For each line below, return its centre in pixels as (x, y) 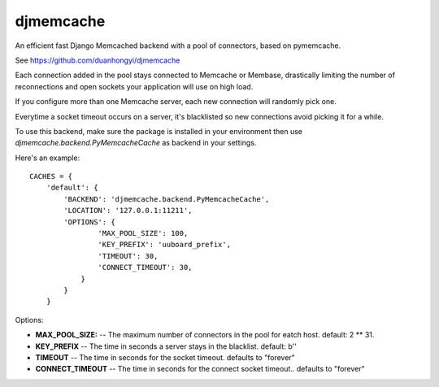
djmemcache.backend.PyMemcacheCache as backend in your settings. (136, 143)
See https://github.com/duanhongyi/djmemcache (98, 60)
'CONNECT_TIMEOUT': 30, (145, 267)
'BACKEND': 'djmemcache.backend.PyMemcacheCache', (167, 199)
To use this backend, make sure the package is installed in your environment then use (159, 131)
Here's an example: (48, 158)
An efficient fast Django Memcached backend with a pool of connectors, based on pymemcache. (178, 46)
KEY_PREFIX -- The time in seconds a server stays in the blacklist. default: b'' (166, 346)
